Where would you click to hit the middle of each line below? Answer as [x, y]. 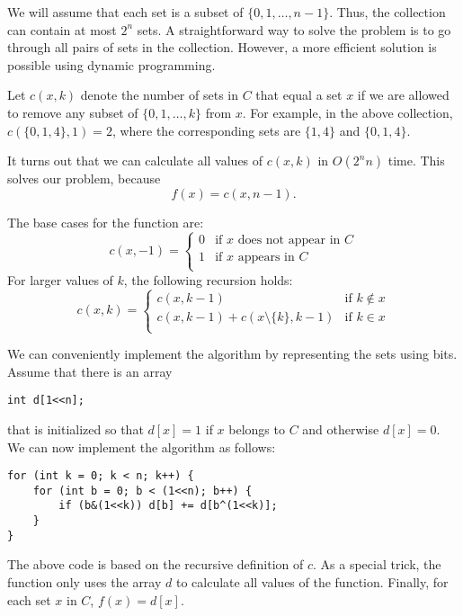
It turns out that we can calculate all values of [135, 161]
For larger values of [60, 279]
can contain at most [62, 29]
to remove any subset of [73, 112]
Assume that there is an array [90, 371]
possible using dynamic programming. [111, 64]
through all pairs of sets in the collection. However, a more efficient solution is [222, 47]
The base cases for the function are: [106, 222]
